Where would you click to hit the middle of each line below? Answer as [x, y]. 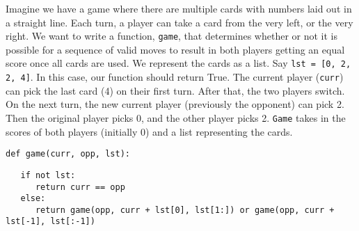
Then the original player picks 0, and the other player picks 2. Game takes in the [176, 117]
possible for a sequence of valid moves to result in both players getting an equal [175, 49]
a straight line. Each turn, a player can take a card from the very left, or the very [179, 22]
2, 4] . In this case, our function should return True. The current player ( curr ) [175, 77]
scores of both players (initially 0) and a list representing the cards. [149, 131]
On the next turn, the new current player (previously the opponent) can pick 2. [175, 104]
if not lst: [48, 175]
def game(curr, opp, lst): [68, 154]
